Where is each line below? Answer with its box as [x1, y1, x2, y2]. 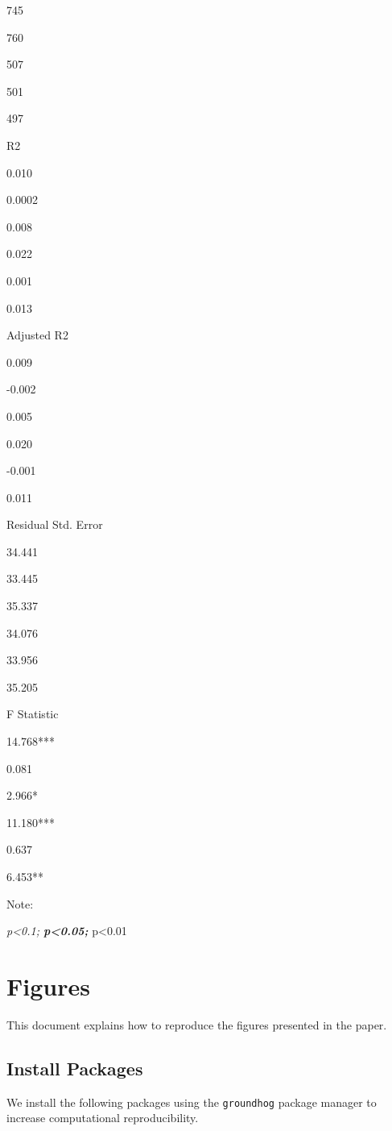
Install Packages [6, 1055, 143, 1080]
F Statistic [6, 705, 59, 722]
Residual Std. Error [6, 516, 103, 533]
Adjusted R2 [6, 326, 68, 343]
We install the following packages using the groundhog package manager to [6, 1093, 377, 1110]
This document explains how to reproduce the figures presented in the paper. [6, 1016, 387, 1033]
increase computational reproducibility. [6, 1109, 199, 1126]
